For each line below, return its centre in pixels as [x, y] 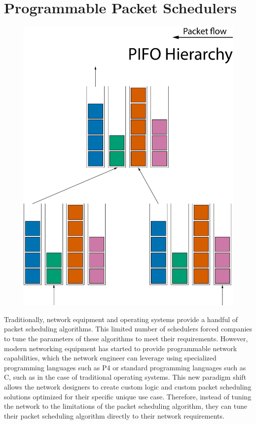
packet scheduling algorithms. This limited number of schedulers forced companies [128, 329]
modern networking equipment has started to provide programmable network [121, 348]
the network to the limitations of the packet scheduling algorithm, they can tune [126, 406]
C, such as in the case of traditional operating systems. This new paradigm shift [125, 377]
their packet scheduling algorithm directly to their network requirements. [114, 415]
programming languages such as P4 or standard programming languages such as [125, 367]
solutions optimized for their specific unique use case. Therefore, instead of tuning [128, 396]
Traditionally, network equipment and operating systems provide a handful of [121, 319]
